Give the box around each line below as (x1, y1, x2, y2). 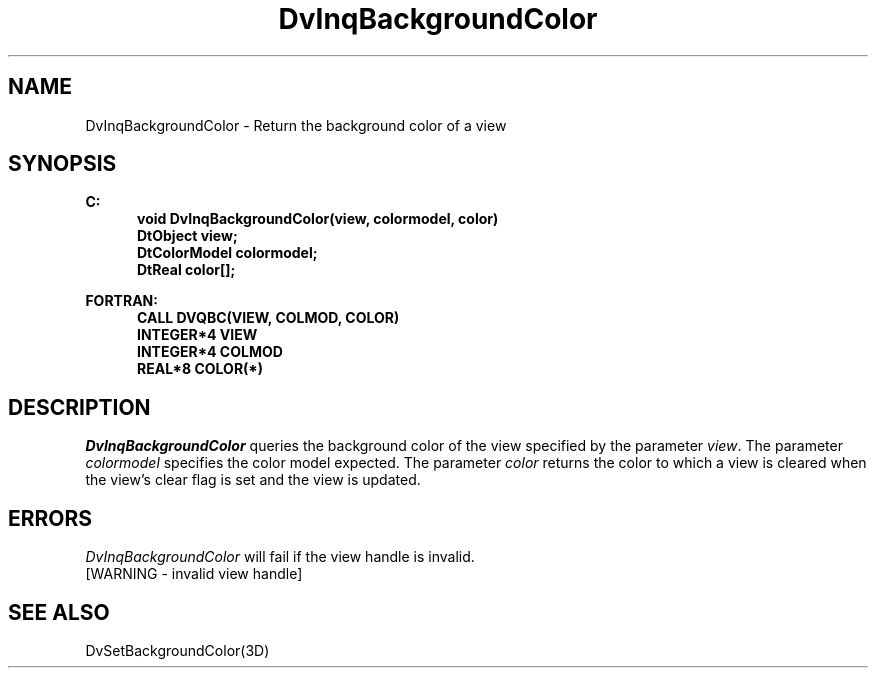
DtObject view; (137, 227, 238, 245)
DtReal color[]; (137, 261, 236, 279)
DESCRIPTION (8, 394, 151, 420)
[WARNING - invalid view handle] (85, 565, 303, 583)
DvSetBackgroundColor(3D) (85, 641, 270, 659)
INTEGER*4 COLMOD (137, 343, 283, 361)
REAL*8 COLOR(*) (137, 360, 264, 378)
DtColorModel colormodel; (137, 244, 318, 262)
